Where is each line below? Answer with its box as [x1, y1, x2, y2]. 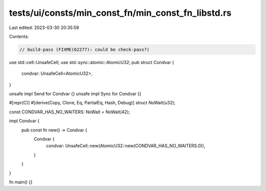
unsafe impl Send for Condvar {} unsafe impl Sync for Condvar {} [9, 91, 141, 97]
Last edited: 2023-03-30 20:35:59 [9, 25, 79, 31]
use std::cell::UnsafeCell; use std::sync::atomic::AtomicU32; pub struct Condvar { [9, 59, 174, 65]
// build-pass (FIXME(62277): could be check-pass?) [19, 47, 150, 52]
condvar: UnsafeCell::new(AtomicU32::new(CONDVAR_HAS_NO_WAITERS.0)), [46, 143, 205, 149]
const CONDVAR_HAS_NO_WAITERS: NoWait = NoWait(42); [9, 109, 131, 115]
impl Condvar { [9, 118, 39, 124]
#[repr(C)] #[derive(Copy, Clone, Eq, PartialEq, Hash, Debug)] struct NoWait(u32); [9, 100, 176, 106]
